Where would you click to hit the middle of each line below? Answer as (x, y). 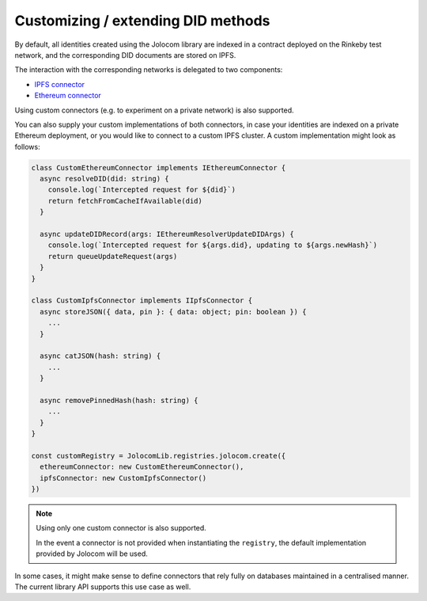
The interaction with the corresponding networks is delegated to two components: (149, 70)
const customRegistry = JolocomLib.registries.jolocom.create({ (159, 456)
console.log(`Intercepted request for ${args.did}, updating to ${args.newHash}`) (213, 245)
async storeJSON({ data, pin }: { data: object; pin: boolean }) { (173, 312)
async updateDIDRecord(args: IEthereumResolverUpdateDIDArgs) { (167, 234)
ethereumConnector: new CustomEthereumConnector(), (142, 467)
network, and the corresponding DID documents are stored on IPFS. (125, 55)
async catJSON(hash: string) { (100, 356)
